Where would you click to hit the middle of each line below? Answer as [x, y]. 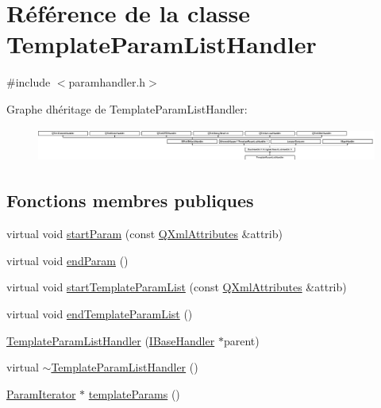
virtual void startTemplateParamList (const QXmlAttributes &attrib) [177, 287]
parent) [241, 340]
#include [29, 82]
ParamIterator [41, 393]
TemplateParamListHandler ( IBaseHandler [111, 340]
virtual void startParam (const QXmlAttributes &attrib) [144, 234]
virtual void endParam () [67, 260]
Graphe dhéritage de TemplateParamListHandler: [127, 108]
